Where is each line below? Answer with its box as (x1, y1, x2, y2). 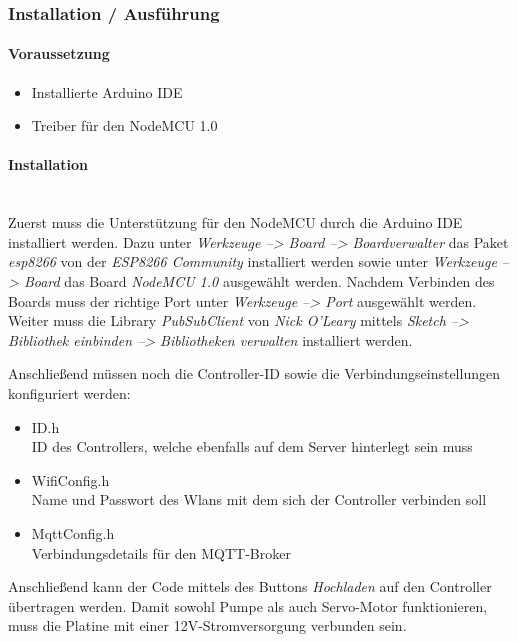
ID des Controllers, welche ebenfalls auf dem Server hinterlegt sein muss (31, 436, 473, 457)
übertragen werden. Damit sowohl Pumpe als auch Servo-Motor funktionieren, (8, 595, 488, 616)
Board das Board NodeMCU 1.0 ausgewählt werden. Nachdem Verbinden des (23, 271, 495, 291)
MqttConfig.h (31, 522, 115, 543)
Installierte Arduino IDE (31, 81, 183, 102)
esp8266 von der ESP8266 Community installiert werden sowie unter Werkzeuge (8, 251, 497, 272)
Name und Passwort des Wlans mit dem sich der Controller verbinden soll (31, 489, 487, 510)
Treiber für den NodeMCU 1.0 (31, 115, 218, 136)
